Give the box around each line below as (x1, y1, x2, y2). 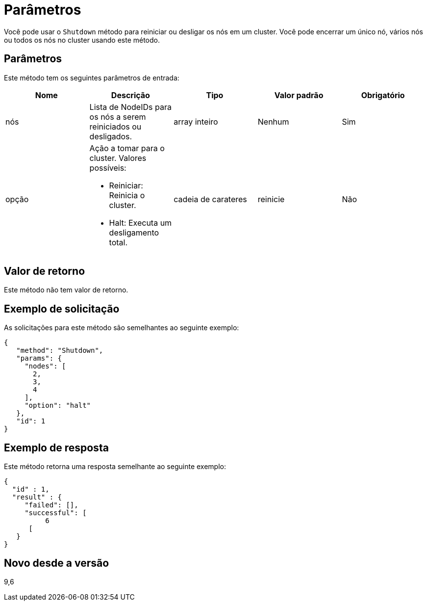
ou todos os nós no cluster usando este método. (4, 35, 160, 44)
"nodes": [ (25, 362, 66, 370)
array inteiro (174, 116, 218, 127)
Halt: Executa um (109, 217, 172, 228)
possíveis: (89, 162, 126, 173)
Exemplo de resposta (4, 441, 109, 454)
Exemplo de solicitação (4, 302, 120, 315)
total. (109, 237, 128, 247)
